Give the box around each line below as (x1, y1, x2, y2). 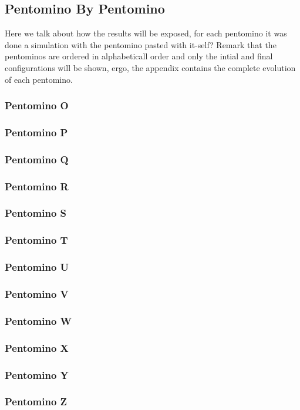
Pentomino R (5, 179, 69, 193)
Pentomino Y (5, 367, 69, 382)
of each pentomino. (5, 73, 73, 85)
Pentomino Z (5, 394, 68, 409)
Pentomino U (5, 260, 69, 274)
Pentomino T (5, 233, 68, 247)
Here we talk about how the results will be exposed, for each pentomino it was (5, 27, 287, 39)
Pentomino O (5, 98, 69, 113)
